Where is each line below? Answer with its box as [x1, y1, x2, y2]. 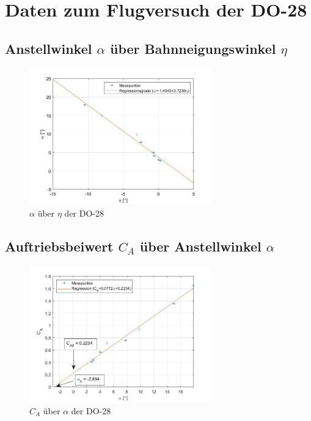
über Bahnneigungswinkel [110, 39, 276, 58]
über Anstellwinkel [139, 236, 262, 255]
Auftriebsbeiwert [5, 236, 114, 255]
